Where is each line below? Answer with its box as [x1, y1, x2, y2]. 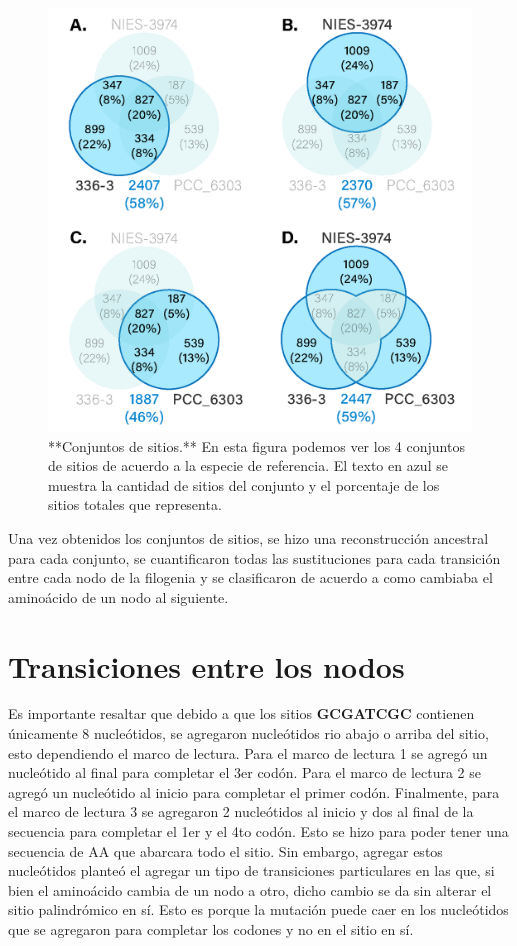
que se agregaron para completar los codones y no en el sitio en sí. [8, 919, 414, 939]
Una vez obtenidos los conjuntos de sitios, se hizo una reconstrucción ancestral [8, 527, 489, 548]
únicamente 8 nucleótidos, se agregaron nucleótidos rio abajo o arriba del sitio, [8, 723, 489, 744]
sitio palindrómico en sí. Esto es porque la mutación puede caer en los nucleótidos [8, 899, 509, 920]
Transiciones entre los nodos [8, 645, 405, 686]
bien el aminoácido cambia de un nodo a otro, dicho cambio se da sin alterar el [8, 879, 492, 900]
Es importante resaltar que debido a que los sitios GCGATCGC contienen [8, 703, 475, 724]
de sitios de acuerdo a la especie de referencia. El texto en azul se [48, 455, 448, 476]
